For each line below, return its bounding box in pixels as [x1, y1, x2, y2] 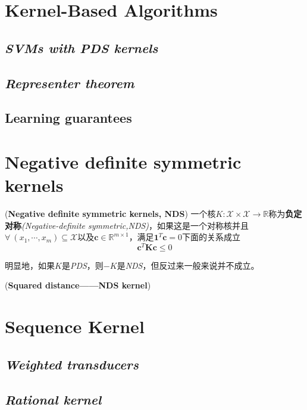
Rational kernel [5, 390, 102, 408]
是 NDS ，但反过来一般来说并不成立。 [117, 259, 259, 271]
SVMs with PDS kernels [5, 38, 158, 57]
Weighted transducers [5, 355, 139, 373]
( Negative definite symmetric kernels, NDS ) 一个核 [5, 207, 216, 220]
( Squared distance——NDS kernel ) [5, 279, 151, 291]
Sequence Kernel [5, 314, 145, 338]
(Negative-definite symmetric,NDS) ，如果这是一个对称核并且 [21, 219, 249, 231]
